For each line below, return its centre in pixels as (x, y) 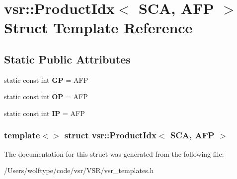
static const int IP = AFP (44, 113)
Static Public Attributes (67, 59)
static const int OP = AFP (46, 96)
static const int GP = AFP (46, 80)
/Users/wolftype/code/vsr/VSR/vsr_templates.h (79, 170)
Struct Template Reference (98, 28)
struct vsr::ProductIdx (110, 135)
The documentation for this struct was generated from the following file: (114, 153)
